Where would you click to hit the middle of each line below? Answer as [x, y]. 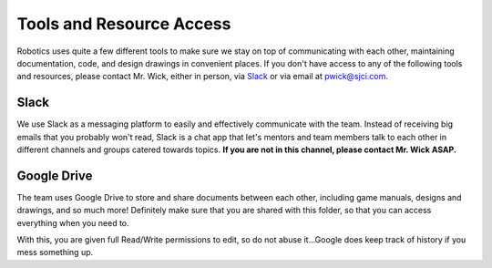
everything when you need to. [73, 222]
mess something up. [55, 253]
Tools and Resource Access [124, 24]
